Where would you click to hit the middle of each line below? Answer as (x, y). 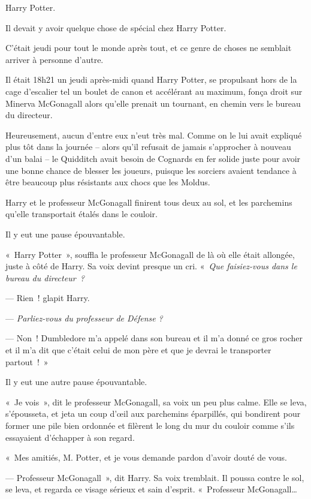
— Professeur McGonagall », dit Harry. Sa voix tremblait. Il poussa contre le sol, (155, 477)
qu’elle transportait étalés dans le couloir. (81, 214)
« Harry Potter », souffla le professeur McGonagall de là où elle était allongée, (150, 254)
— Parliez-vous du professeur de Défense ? (84, 318)
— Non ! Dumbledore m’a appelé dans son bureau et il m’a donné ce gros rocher (154, 338)
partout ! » (27, 361)
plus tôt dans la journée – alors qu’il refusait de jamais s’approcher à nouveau (148, 147)
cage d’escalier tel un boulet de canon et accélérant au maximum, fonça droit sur (154, 91)
